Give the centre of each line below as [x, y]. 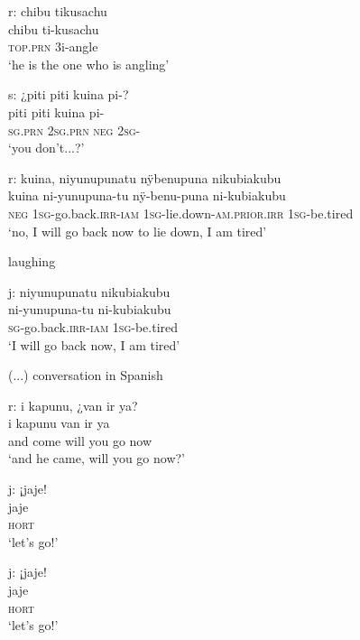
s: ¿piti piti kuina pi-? [69, 94]
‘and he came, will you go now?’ [97, 458]
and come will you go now [80, 440]
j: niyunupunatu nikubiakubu [89, 291]
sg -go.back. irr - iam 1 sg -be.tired [93, 326]
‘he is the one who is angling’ [89, 64]
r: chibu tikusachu [58, 11]
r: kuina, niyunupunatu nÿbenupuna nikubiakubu [145, 177]
